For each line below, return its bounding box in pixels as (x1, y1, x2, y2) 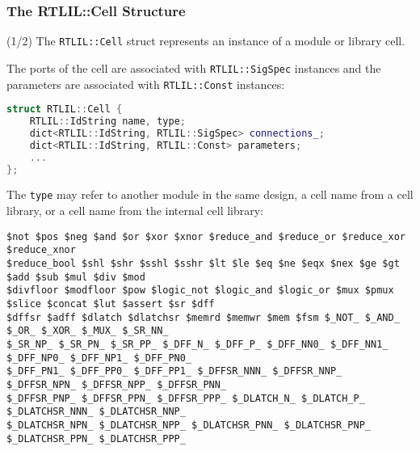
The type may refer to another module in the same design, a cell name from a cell (6, 186, 414, 203)
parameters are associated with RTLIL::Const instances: (6, 75, 285, 92)
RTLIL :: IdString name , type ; (29, 116, 186, 128)
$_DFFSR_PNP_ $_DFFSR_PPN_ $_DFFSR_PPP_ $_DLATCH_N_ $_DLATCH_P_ (6, 392, 365, 404)
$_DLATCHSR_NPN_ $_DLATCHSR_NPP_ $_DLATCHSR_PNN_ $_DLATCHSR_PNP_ (6, 419, 372, 431)
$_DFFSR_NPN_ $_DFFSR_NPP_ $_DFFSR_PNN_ (6, 378, 227, 390)
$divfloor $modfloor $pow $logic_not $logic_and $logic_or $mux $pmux (6, 285, 394, 297)
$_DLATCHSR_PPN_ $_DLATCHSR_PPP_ (6, 432, 186, 445)
